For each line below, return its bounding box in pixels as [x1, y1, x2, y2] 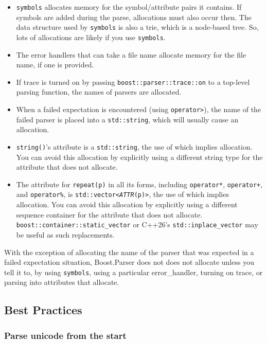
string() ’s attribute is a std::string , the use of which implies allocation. [16, 141, 253, 152]
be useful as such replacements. [16, 229, 115, 240]
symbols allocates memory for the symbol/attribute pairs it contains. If [16, 2, 242, 12]
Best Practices [4, 302, 82, 318]
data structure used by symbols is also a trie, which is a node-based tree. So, [16, 22, 259, 32]
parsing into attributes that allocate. [4, 277, 119, 287]
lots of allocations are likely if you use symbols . [16, 31, 166, 42]
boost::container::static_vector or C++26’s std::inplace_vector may [16, 219, 258, 230]
